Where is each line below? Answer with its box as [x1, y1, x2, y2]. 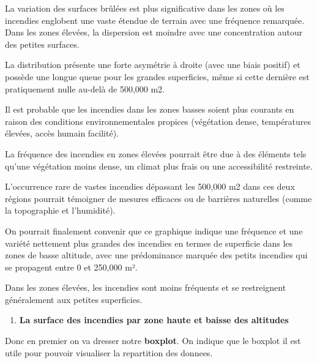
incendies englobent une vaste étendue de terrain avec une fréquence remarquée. [5, 13, 305, 26]
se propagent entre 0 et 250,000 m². [5, 260, 138, 273]
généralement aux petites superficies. [5, 293, 143, 305]
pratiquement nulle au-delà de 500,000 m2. [5, 82, 165, 95]
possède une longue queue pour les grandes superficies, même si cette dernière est [5, 70, 310, 83]
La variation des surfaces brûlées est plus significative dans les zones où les [5, 2, 285, 14]
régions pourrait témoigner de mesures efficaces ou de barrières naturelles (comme [5, 192, 312, 204]
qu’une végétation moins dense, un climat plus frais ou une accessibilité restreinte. [5, 159, 313, 172]
